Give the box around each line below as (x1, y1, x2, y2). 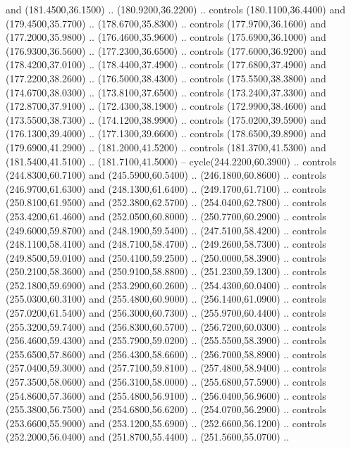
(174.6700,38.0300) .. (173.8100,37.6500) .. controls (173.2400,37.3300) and (6, 84, 326, 99)
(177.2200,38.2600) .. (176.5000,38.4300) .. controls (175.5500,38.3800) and (6, 70, 326, 85)
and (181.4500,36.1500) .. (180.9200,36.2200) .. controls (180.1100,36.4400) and (6, 2, 345, 16)
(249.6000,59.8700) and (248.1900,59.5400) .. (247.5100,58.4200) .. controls (6, 222, 326, 237)
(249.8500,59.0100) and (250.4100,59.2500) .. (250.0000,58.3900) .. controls (6, 250, 326, 265)
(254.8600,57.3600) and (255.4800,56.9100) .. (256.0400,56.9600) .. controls (6, 388, 326, 403)
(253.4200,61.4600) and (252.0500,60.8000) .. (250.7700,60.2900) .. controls (6, 208, 326, 223)
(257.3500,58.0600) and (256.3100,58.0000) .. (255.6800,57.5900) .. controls (6, 374, 326, 389)
